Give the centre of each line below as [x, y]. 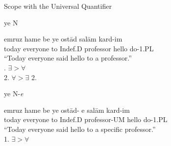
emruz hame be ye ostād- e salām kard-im [67, 110]
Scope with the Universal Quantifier [58, 6]
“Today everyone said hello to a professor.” [68, 58]
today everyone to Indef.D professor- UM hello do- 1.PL [86, 119]
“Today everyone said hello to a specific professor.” [80, 129]
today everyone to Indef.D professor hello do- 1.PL [79, 48]
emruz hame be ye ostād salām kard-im [63, 39]
